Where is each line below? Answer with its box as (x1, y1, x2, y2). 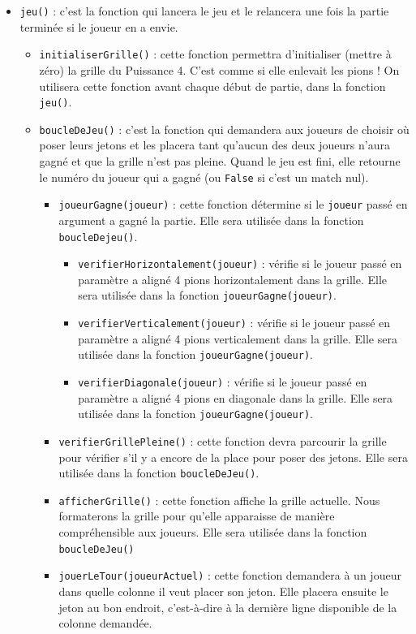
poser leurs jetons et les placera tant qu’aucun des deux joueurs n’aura (39, 136, 390, 153)
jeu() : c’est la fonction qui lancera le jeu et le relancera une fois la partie (19, 2, 389, 19)
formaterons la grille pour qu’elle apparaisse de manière (58, 507, 335, 524)
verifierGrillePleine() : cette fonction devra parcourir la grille (58, 432, 387, 449)
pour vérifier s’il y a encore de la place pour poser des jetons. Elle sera (58, 448, 408, 465)
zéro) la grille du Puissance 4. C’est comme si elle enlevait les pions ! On (39, 61, 400, 78)
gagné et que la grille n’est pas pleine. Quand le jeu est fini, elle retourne (39, 153, 401, 169)
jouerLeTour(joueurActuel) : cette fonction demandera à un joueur (58, 567, 401, 584)
